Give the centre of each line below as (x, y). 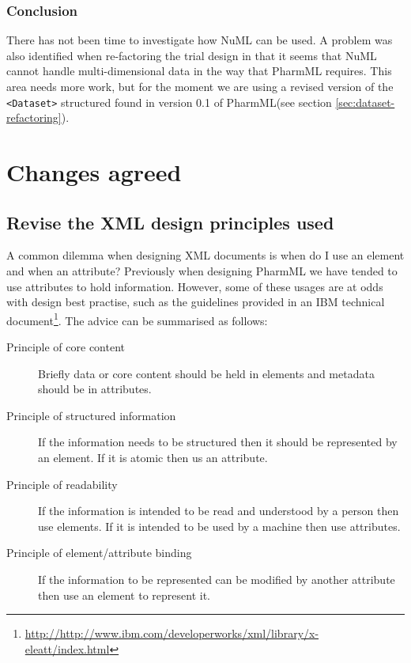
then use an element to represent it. (124, 595)
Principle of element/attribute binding (99, 553)
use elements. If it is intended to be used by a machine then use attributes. (219, 526)
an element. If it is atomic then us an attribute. (153, 458)
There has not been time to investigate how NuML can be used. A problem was (200, 40)
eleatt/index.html (67, 648)
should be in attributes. (95, 389)
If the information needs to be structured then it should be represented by (218, 442)
